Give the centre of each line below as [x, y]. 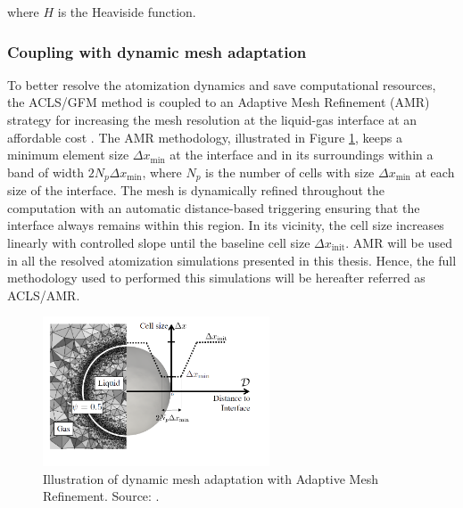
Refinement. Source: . [101, 496]
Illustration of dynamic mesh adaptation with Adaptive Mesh [211, 478]
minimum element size [68, 155]
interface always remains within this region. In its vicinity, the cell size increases [226, 225]
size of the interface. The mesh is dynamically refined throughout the [196, 190]
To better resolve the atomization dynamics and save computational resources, [222, 84]
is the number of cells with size [290, 172]
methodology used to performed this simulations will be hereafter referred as [216, 278]
